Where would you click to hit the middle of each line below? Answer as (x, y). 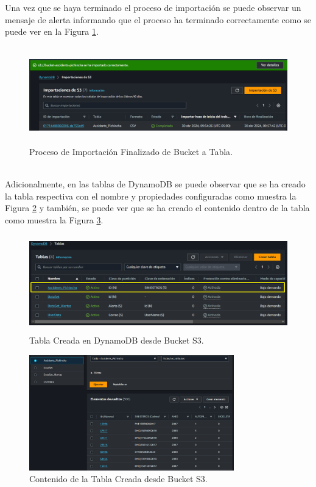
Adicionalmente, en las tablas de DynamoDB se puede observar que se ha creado (155, 184)
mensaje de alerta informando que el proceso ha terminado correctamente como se (158, 19)
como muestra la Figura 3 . (54, 220)
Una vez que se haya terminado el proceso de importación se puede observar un (153, 7)
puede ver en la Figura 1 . (52, 31)
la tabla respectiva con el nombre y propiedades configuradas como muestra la (151, 196)
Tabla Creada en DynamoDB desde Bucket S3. (117, 340)
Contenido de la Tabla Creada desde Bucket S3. (118, 479)
